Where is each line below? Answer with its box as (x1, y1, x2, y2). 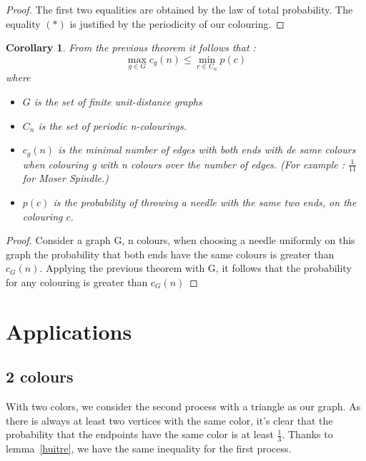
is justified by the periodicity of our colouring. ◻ (69, 16, 285, 31)
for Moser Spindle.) (22, 171, 109, 186)
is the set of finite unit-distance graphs (34, 94, 202, 108)
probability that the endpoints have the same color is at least (6, 427, 274, 442)
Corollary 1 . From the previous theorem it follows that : (6, 40, 256, 55)
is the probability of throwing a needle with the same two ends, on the (53, 195, 357, 210)
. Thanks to (282, 427, 333, 442)
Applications (6, 316, 132, 345)
